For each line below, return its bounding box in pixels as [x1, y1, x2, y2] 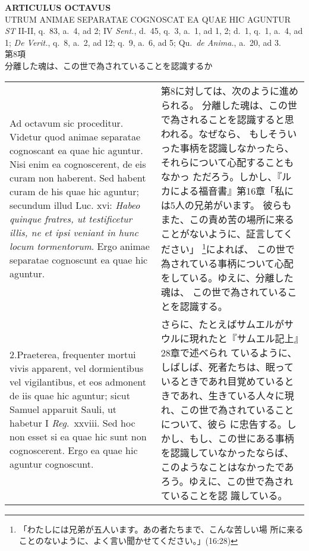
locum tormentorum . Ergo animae [10, 239, 150, 253]
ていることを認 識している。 [160, 488, 288, 502]
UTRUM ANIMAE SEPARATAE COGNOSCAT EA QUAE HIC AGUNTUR [5, 12, 291, 25]
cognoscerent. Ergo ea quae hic [10, 443, 138, 458]
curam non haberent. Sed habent [10, 170, 146, 184]
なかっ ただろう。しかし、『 [160, 169, 282, 183]
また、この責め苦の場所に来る [160, 212, 294, 226]
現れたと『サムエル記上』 [189, 331, 299, 345]
